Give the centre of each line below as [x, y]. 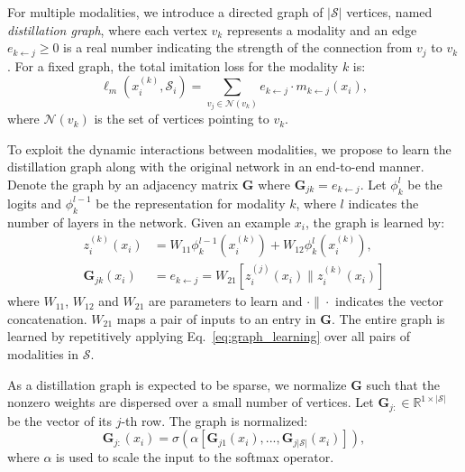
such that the [403, 384]
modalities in [43, 353]
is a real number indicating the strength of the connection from [238, 47]
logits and [34, 203]
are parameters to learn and [226, 301]
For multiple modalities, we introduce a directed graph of [165, 12]
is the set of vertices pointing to [182, 119]
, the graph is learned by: [375, 222]
